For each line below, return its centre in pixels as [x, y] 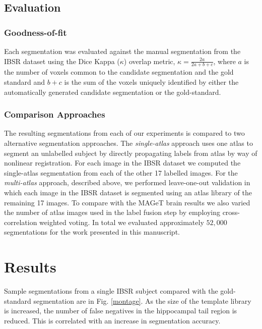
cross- [231, 212]
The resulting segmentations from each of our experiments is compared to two [124, 133]
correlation [21, 222]
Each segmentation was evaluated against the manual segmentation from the [122, 51]
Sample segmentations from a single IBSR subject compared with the [111, 291]
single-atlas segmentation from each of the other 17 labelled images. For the [121, 172]
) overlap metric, [149, 61]
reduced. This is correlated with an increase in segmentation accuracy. [112, 320]
